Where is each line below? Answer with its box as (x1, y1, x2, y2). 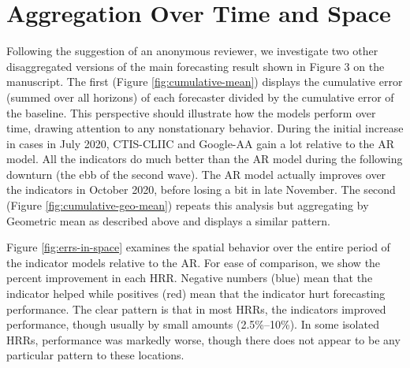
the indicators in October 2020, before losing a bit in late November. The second (6, 181, 396, 198)
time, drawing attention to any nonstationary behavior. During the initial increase (6, 120, 404, 136)
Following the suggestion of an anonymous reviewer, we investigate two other (6, 43, 378, 59)
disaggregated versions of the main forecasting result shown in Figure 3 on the (6, 58, 385, 74)
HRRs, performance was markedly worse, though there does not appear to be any (6, 331, 401, 348)
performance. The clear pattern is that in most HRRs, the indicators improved (6, 300, 386, 317)
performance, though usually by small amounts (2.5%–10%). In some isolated (6, 316, 379, 333)
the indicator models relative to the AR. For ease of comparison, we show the (6, 254, 381, 270)
